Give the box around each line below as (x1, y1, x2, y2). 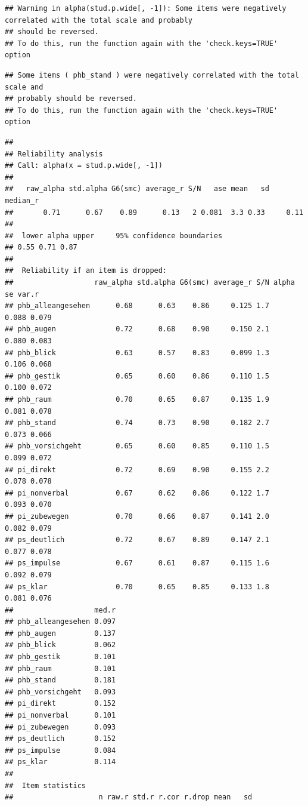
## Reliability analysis (5, 149, 103, 158)
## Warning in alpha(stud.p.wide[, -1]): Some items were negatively (5, 4, 287, 13)
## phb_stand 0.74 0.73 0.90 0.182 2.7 (5, 419, 269, 427)
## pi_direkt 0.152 (5, 699, 116, 708)
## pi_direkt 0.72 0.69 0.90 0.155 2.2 (5, 465, 269, 474)
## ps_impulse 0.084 (5, 746, 116, 755)
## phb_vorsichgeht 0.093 (5, 687, 116, 696)
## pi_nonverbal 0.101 (5, 711, 116, 720)
